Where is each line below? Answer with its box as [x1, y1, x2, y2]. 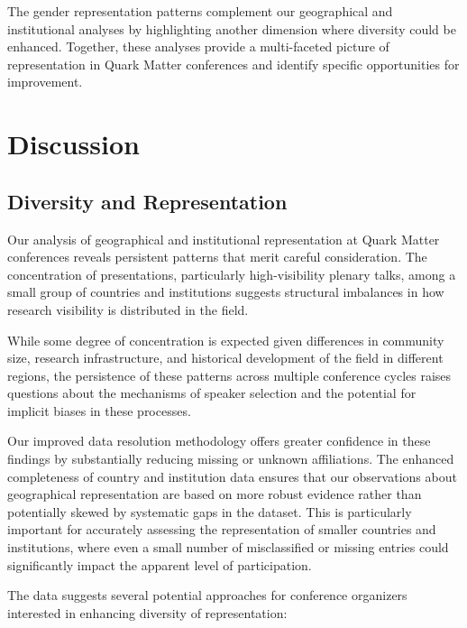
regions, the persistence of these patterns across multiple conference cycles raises [7, 365, 452, 384]
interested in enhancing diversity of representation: [7, 603, 288, 622]
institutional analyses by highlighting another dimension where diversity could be [7, 19, 456, 38]
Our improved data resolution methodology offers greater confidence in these [7, 431, 431, 450]
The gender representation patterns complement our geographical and [7, 2, 393, 20]
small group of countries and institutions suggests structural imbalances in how [7, 282, 444, 301]
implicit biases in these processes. [7, 401, 191, 420]
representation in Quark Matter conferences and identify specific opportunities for [7, 54, 460, 73]
